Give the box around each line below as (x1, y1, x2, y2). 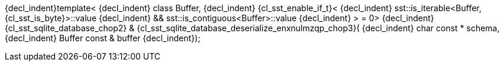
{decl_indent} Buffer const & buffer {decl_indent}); (5, 33, 201, 43)
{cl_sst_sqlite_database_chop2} (5, 23, 127, 33)
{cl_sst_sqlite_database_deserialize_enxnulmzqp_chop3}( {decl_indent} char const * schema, (137, 23, 500, 33)
